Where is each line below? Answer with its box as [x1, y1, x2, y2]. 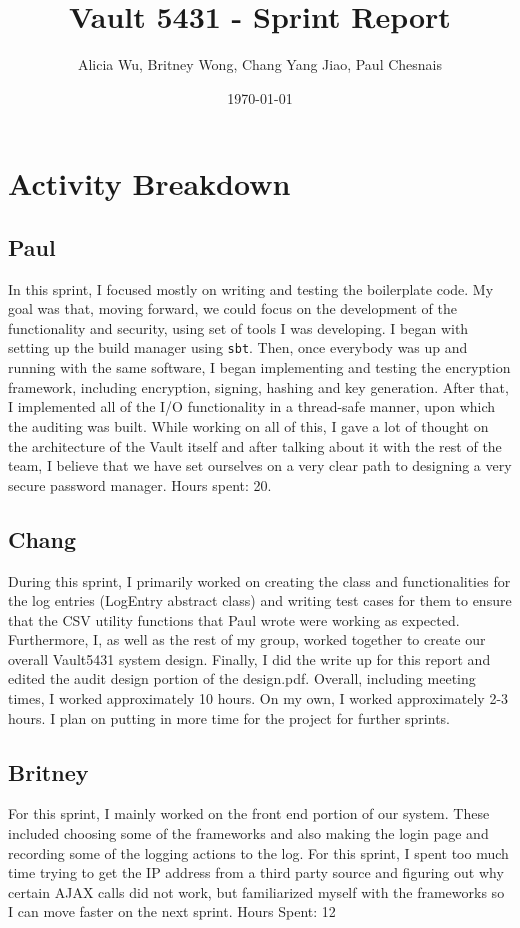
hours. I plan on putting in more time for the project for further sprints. [8, 707, 450, 728]
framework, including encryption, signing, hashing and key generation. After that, [8, 376, 509, 397]
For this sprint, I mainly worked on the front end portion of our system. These [8, 803, 490, 824]
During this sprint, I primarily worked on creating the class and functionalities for [8, 570, 511, 591]
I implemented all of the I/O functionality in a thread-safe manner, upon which [8, 396, 496, 417]
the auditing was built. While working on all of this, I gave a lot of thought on [8, 415, 489, 436]
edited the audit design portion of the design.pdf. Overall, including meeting [8, 668, 476, 689]
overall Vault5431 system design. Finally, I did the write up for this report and [8, 648, 491, 669]
